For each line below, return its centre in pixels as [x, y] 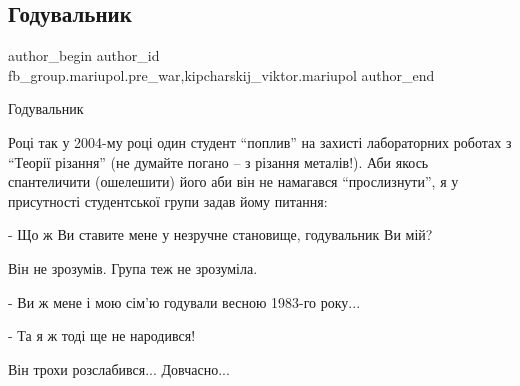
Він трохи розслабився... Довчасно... [119, 368]
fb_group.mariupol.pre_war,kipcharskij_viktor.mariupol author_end [221, 74]
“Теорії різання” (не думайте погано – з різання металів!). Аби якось [218, 161]
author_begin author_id [84, 55]
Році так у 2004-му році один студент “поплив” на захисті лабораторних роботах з [260, 141]
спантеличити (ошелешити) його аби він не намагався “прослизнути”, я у [233, 181]
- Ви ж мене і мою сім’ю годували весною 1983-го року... [184, 301]
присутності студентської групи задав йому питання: [168, 200]
